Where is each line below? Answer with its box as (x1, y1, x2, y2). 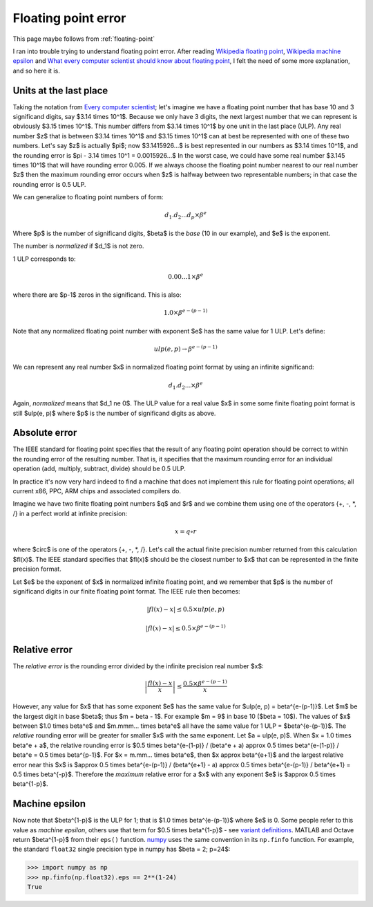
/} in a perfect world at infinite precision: (12, 509, 128, 517)
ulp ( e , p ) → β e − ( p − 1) (153, 344, 218, 353)
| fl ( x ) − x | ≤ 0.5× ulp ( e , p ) (146, 605, 224, 614)
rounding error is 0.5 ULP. (12, 180, 86, 188)
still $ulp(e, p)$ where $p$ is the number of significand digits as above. (12, 409, 216, 417)
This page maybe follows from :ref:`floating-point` (12, 35, 155, 43)
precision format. (12, 565, 61, 574)
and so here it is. (12, 66, 60, 75)
